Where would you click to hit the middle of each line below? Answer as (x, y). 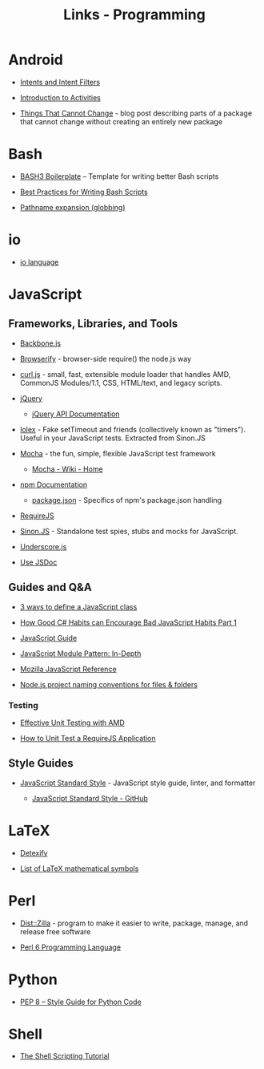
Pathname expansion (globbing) (72, 207)
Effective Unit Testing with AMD (72, 723)
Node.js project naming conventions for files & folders (109, 684)
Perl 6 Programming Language (70, 947)
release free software (55, 931)
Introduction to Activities (60, 97)
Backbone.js (40, 343)
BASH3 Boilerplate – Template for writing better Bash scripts (119, 176)
